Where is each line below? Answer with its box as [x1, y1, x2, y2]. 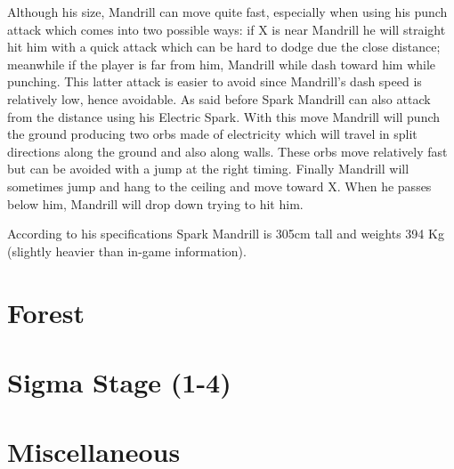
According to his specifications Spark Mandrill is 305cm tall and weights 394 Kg [7, 224, 444, 243]
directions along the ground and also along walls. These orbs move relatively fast [7, 142, 448, 160]
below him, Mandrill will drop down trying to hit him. [7, 194, 304, 213]
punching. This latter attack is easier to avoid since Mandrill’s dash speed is [7, 72, 422, 91]
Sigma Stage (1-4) [7, 363, 231, 400]
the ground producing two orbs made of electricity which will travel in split [7, 125, 418, 143]
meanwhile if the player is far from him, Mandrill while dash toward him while [7, 54, 436, 73]
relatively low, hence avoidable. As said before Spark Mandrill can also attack [7, 89, 431, 108]
